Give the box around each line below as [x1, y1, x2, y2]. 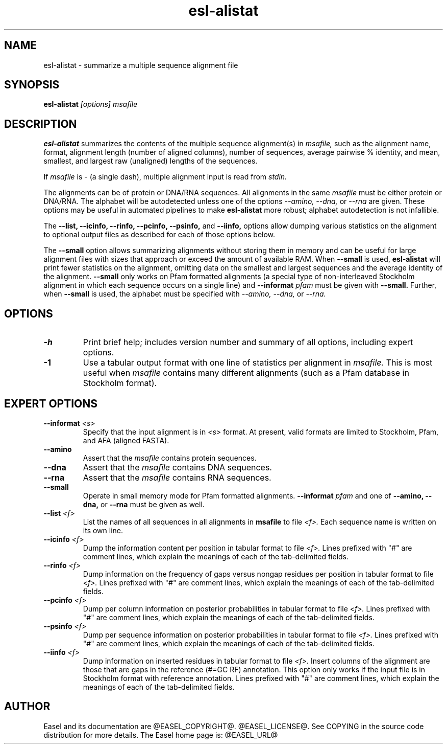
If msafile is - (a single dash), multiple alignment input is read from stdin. [43, 172, 287, 182]
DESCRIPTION [4, 117, 77, 130]
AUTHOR [4, 700, 51, 713]
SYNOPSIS [4, 78, 60, 92]
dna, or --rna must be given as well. [83, 500, 205, 509]
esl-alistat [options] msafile [43, 100, 138, 109]
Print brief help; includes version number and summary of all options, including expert [83, 337, 413, 348]
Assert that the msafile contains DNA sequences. [83, 462, 272, 472]
